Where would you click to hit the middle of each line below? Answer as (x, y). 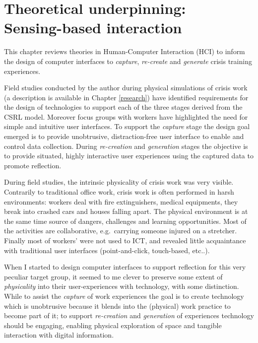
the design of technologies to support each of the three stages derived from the (123, 107)
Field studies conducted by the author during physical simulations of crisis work (126, 88)
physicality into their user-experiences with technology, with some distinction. (122, 286)
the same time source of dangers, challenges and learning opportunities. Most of (125, 221)
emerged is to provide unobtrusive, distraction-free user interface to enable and (124, 136)
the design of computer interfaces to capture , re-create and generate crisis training (128, 61)
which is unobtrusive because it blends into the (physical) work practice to (117, 306)
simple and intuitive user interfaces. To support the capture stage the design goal (127, 126)
